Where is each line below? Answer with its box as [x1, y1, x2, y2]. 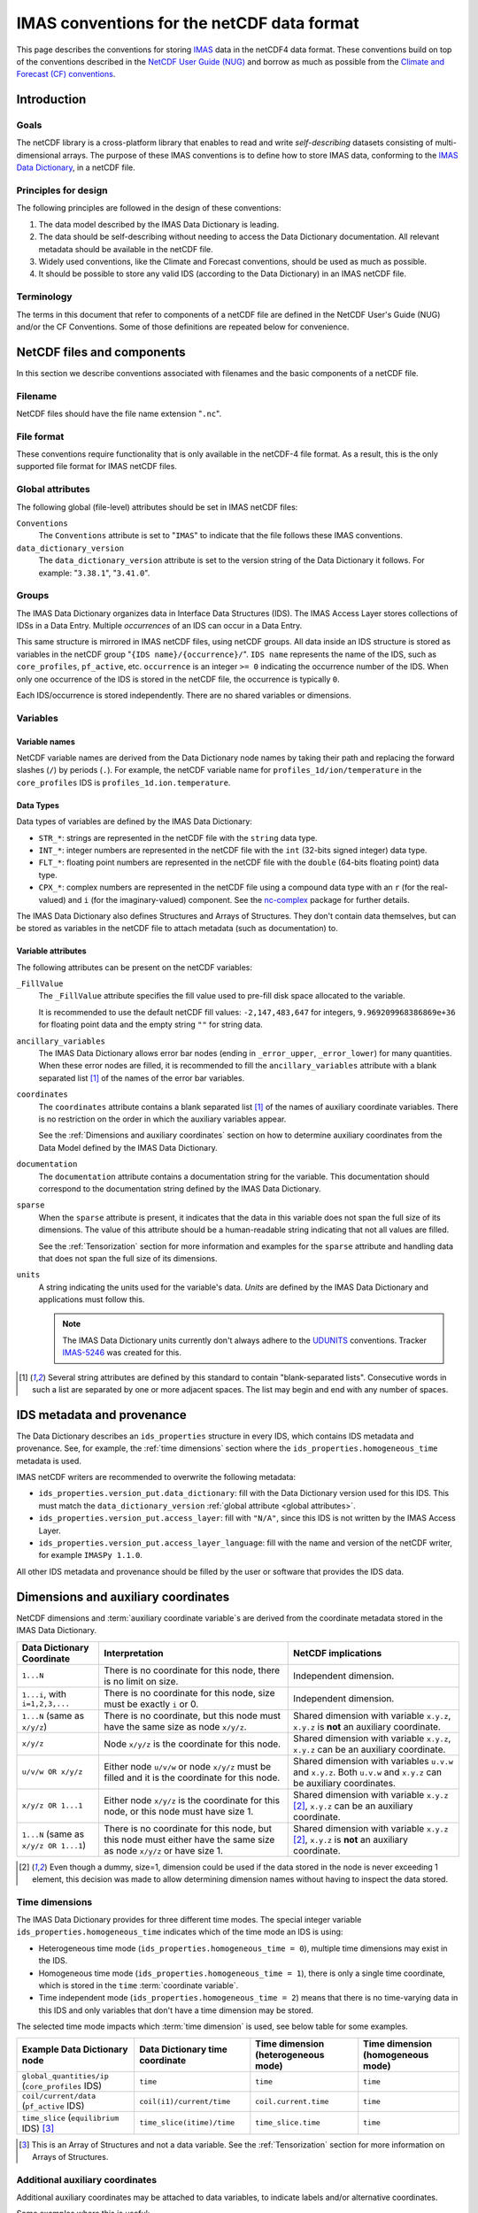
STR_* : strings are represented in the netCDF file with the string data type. [38, 832, 318, 843]
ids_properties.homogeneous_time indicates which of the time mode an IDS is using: [16, 1926, 343, 1938]
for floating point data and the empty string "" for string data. [38, 1019, 263, 1030]
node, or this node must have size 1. [103, 1805, 254, 1817]
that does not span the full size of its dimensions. [38, 1253, 218, 1263]
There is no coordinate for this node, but [103, 1822, 273, 1834]
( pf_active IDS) [21, 2099, 85, 2111]
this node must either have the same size [103, 1833, 275, 1846]
